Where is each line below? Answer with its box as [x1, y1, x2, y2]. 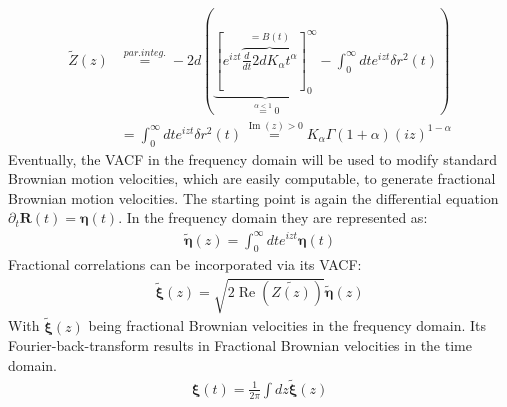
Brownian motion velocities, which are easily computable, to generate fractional [8, 168, 496, 189]
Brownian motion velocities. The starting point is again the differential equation [8, 187, 499, 208]
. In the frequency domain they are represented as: [118, 207, 428, 228]
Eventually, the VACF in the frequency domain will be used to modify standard [8, 148, 498, 169]
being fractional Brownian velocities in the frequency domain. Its [88, 315, 487, 336]
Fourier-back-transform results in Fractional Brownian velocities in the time [8, 335, 472, 356]
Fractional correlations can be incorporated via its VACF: [8, 254, 362, 275]
